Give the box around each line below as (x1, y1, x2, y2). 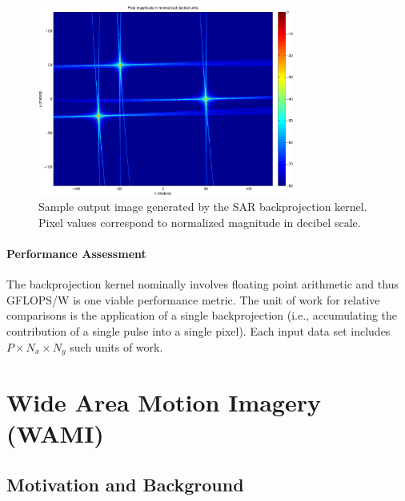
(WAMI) (6, 417, 104, 450)
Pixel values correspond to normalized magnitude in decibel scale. (38, 213, 361, 230)
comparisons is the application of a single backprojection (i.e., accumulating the (6, 307, 398, 324)
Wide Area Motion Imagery (6, 386, 321, 419)
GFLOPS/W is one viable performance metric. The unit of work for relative (6, 291, 380, 308)
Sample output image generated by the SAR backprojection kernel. (38, 198, 367, 215)
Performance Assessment (6, 245, 146, 261)
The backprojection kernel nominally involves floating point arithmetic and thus (6, 276, 399, 292)
